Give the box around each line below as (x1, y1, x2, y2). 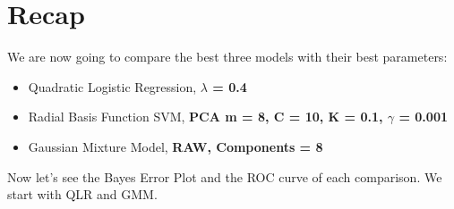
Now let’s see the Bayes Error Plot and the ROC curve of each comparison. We (7, 167, 442, 186)
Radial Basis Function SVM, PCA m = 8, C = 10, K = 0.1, (28, 107, 383, 126)
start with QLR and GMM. (7, 185, 158, 204)
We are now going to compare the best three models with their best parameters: (7, 47, 448, 66)
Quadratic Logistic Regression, (28, 77, 197, 96)
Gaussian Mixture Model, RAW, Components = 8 (28, 137, 323, 155)
